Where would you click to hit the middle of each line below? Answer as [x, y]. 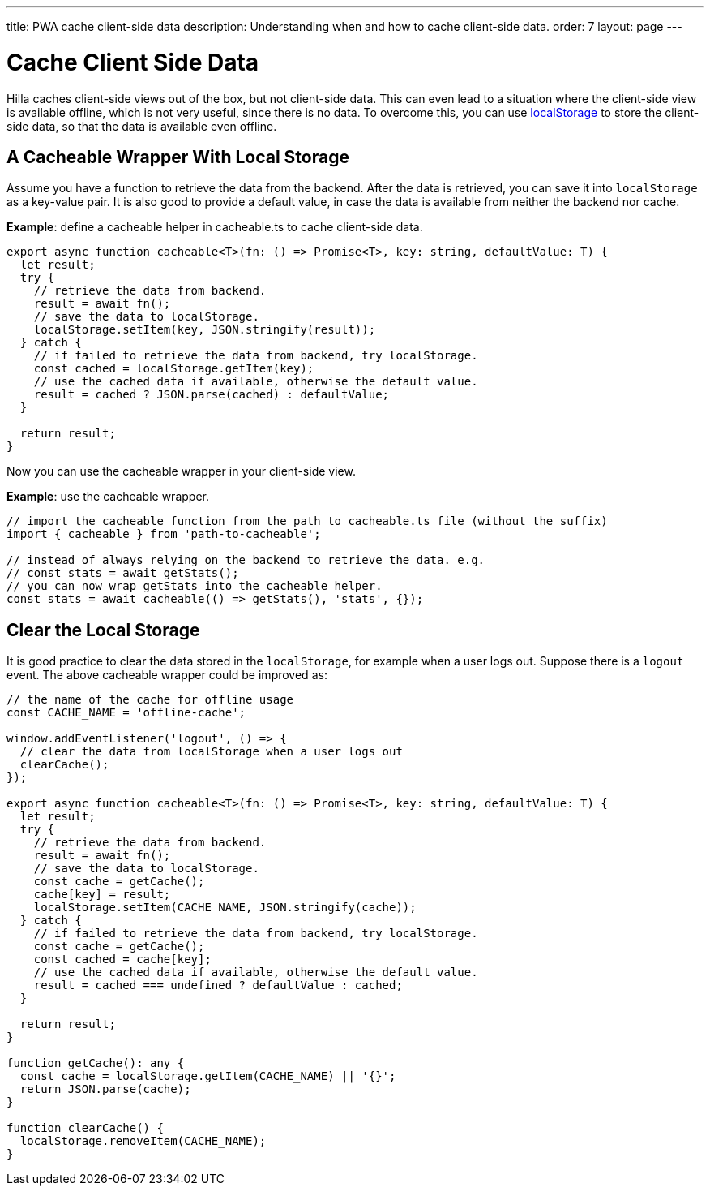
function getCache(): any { [96, 1063]
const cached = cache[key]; [122, 960]
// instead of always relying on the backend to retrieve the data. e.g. [246, 560]
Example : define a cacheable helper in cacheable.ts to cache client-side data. [215, 227]
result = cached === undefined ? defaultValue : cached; [218, 985]
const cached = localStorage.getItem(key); [174, 369]
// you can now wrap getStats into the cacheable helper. [195, 586]
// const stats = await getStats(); [123, 573]
